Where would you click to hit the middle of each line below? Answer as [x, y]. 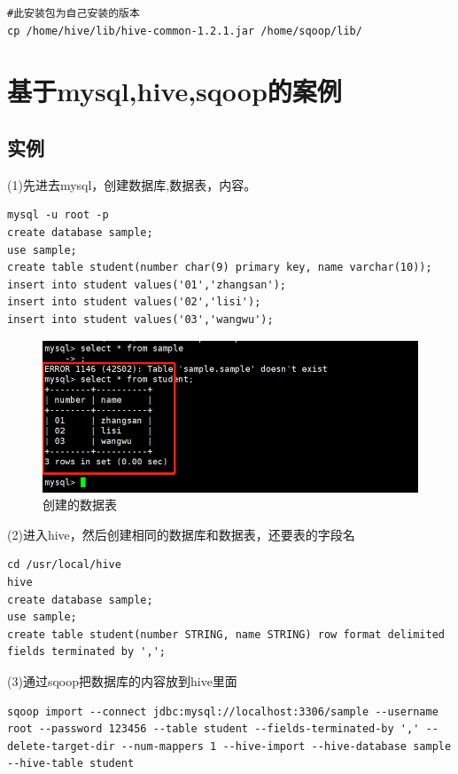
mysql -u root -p [58, 215]
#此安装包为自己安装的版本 [74, 13]
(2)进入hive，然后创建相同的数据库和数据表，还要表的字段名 [181, 534]
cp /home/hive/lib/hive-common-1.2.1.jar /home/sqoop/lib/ [185, 31]
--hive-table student [71, 764]
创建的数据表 [80, 505]
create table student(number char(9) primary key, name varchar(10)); [220, 268]
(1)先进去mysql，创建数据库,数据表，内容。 [132, 184]
